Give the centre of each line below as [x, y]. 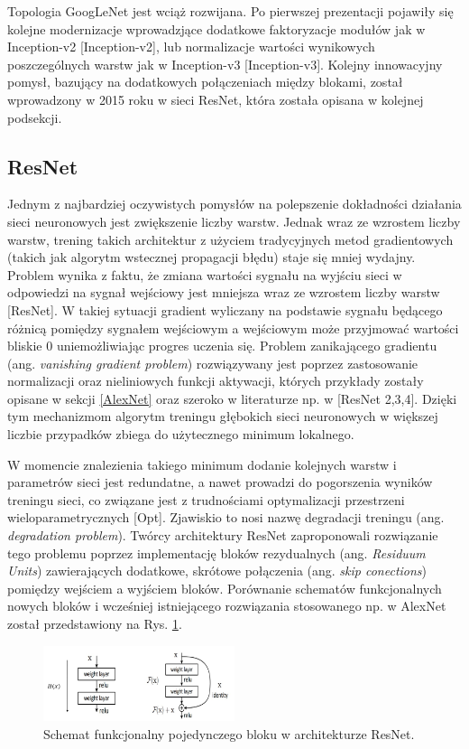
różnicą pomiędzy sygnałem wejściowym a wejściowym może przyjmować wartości [233, 328]
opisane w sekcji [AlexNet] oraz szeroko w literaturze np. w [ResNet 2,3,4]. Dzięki [232, 398]
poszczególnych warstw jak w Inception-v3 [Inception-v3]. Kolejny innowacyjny [225, 64]
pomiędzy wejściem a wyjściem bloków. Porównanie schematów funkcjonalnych [225, 588]
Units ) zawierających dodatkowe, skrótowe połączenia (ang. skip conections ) [217, 571]
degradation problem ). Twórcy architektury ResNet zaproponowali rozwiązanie [223, 535]
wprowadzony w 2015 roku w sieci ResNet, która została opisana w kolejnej [216, 99]
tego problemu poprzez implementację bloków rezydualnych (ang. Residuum [216, 552]
